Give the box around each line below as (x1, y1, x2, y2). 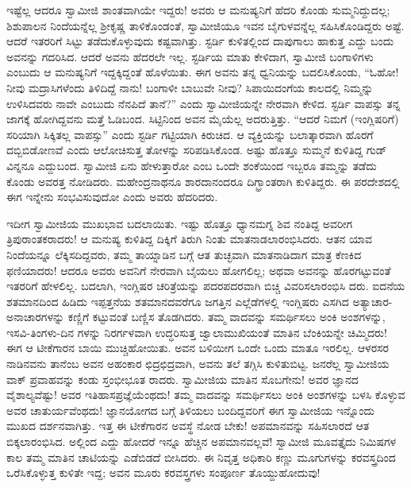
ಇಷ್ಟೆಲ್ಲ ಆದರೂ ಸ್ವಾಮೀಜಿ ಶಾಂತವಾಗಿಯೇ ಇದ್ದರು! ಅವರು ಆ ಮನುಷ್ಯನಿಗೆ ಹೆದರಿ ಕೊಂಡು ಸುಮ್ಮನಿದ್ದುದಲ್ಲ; (6, 2, 390, 17)
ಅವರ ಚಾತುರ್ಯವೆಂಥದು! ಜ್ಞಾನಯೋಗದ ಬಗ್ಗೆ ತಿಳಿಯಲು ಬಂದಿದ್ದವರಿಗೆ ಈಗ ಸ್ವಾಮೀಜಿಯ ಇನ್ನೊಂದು (6, 401, 375, 418)
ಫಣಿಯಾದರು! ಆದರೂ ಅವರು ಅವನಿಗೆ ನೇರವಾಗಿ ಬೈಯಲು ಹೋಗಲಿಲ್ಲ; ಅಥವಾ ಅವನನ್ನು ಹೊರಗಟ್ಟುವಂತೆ (6, 261, 391, 278)
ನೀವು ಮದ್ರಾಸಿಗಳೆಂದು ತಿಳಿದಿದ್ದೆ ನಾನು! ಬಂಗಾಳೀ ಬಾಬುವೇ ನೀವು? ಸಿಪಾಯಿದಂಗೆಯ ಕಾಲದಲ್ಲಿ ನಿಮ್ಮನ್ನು (6, 79, 374, 95)
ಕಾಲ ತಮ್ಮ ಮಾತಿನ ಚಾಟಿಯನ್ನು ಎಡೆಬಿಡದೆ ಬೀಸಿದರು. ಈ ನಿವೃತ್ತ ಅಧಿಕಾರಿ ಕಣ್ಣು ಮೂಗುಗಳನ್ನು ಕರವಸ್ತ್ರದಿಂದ (6, 448, 396, 465)
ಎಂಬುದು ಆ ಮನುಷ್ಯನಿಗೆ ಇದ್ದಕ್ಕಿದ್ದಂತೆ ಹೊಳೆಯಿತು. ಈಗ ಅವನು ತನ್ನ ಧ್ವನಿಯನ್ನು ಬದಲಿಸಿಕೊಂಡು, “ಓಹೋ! (6, 64, 399, 80)
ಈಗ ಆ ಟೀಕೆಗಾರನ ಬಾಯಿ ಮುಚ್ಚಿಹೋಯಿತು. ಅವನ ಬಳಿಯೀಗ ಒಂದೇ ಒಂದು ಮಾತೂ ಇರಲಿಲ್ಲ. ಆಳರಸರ (6, 339, 389, 356)
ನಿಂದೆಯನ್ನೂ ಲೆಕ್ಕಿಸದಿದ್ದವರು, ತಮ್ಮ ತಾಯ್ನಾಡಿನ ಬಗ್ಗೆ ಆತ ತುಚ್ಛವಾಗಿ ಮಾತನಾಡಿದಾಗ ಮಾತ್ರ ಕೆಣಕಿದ (6, 246, 362, 262)
